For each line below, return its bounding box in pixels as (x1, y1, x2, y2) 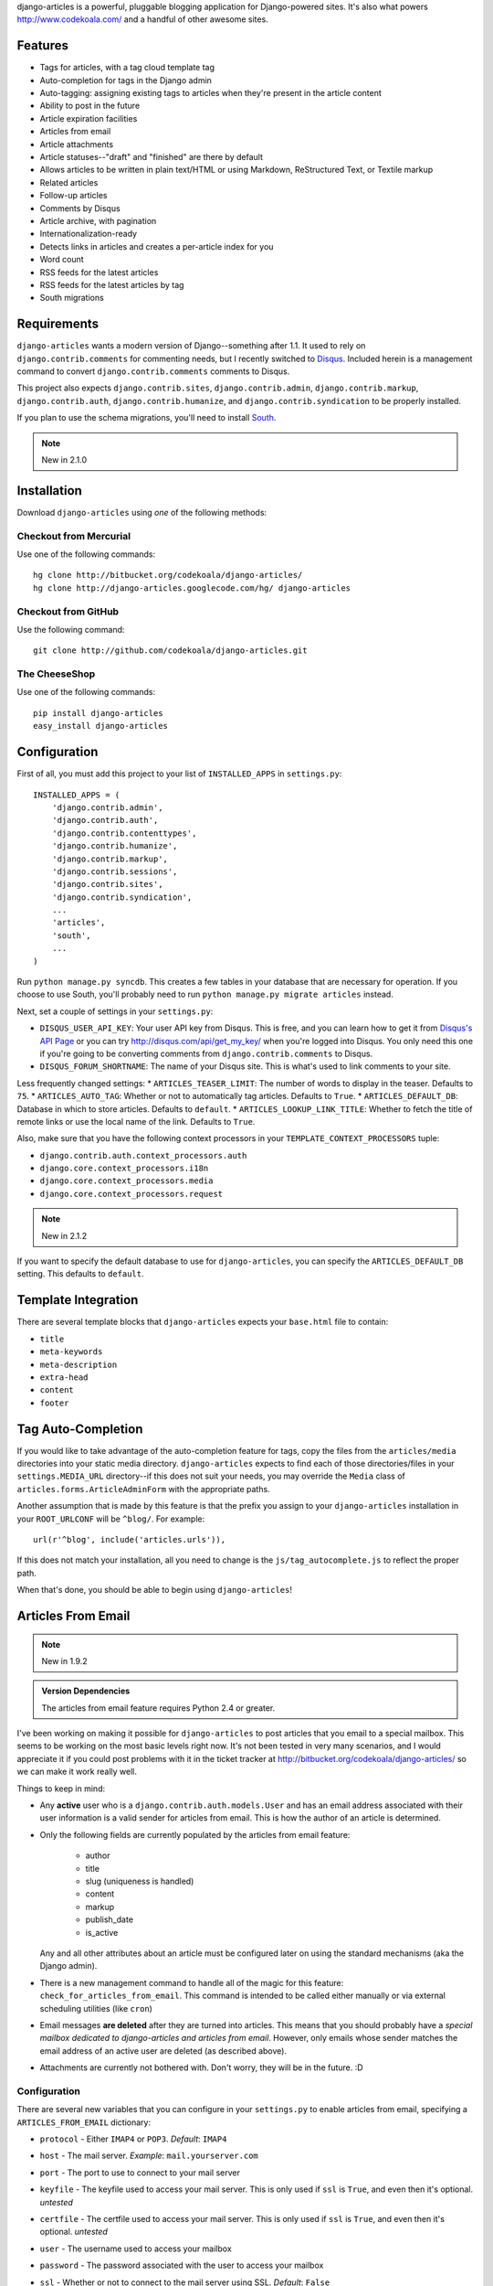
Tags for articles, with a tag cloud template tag (39, 62, 215, 73)
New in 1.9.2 (41, 1655, 88, 1666)
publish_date (85, 1914, 134, 1925)
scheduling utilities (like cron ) (39, 2003, 152, 2014)
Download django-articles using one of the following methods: (16, 507, 267, 518)
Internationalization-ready (39, 229, 137, 240)
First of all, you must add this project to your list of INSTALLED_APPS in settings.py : (16, 768, 342, 779)
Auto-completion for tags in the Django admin (39, 74, 212, 86)
